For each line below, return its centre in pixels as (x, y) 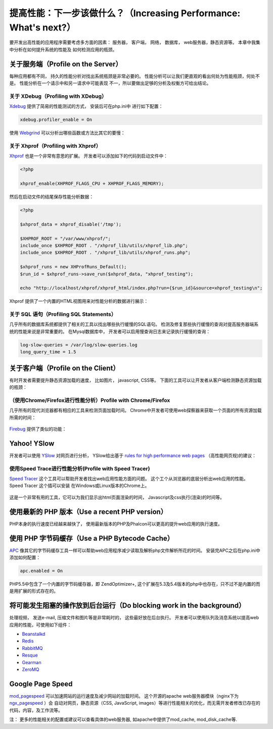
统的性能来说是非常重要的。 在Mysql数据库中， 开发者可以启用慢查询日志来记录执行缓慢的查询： (110, 331)
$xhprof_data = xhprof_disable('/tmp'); (71, 224)
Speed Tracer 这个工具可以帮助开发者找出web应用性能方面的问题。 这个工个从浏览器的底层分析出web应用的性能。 (129, 479)
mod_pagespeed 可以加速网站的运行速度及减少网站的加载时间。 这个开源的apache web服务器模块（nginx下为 (124, 696)
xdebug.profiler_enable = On (56, 120)
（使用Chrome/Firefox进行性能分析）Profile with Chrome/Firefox (90, 400)
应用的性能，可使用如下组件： (40, 625)
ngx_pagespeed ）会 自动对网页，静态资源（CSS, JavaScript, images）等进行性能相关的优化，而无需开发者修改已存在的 (135, 703)
